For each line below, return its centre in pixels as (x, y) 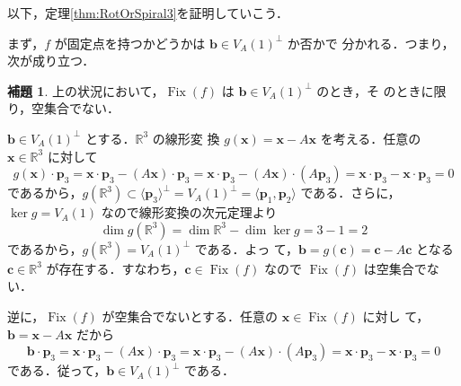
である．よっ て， (246, 248)
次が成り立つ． (51, 61)
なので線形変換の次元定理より (189, 212)
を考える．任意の (371, 138)
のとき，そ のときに (375, 90)
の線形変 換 (186, 138)
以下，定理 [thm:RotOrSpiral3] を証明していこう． (148, 13)
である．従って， (57, 370)
